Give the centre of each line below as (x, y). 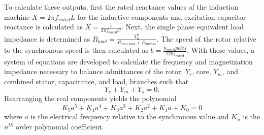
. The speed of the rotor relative (206, 38)
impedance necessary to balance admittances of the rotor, (94, 71)
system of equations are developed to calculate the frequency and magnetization (128, 61)
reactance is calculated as (43, 27)
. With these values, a (221, 50)
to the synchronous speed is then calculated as (76, 50)
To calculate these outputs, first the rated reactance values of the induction (121, 7)
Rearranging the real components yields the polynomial (90, 98)
